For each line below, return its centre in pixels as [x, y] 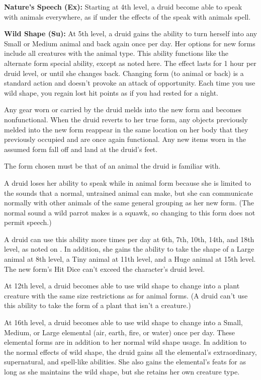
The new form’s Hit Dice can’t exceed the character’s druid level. [105, 269]
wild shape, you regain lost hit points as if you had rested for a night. [111, 92]
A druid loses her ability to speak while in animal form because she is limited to [127, 182]
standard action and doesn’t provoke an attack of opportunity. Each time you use [130, 83]
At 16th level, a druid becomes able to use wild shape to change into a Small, [123, 322]
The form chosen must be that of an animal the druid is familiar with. [112, 166]
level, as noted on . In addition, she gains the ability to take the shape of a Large [129, 249]
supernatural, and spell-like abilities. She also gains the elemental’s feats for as [125, 362]
